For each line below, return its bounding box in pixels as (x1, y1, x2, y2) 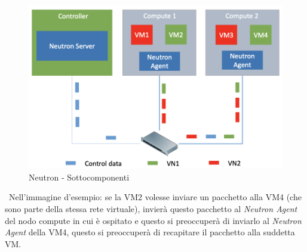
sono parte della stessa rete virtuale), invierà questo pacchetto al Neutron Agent (5, 203, 297, 215)
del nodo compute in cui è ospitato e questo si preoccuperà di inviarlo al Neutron (5, 214, 302, 226)
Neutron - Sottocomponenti (29, 170, 130, 183)
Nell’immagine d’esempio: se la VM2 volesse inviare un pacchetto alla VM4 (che (8, 191, 302, 203)
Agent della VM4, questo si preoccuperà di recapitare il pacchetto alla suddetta (5, 226, 295, 238)
